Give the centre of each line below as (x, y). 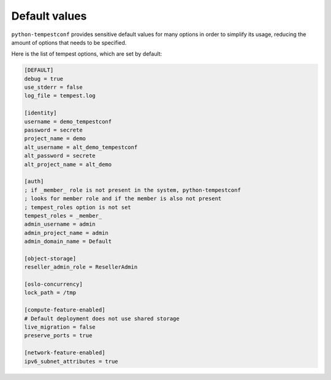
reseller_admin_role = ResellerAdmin (81, 267)
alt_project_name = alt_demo (68, 164)
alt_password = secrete (60, 156)
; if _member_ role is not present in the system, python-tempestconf (133, 190)
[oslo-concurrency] (53, 284)
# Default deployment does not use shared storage (102, 319)
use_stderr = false (53, 88)
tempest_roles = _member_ (63, 215)
